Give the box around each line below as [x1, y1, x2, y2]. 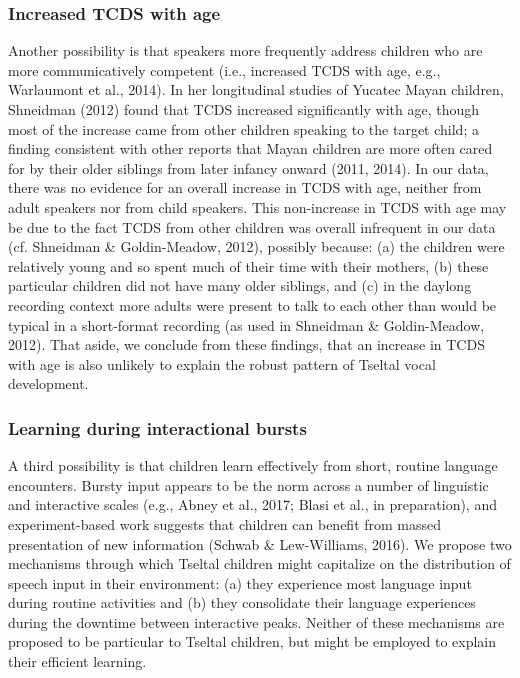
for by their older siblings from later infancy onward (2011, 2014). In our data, [8, 157, 489, 178]
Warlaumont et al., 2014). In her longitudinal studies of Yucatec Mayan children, [8, 79, 504, 100]
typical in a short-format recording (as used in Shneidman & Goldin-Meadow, [8, 314, 485, 335]
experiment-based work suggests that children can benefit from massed [8, 513, 442, 534]
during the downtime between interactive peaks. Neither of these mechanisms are [8, 611, 505, 632]
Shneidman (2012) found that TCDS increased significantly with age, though [8, 99, 480, 119]
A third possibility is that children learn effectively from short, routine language [8, 455, 498, 476]
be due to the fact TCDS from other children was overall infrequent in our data [8, 216, 496, 237]
